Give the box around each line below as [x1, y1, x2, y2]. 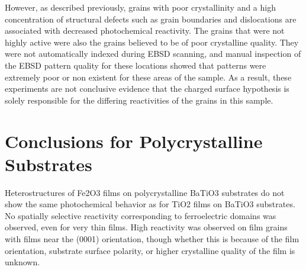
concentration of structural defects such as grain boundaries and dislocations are [5, 12, 297, 25]
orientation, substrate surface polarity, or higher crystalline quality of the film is [5, 244, 295, 256]
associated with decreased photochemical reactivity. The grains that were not [5, 24, 285, 37]
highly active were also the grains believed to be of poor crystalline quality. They [5, 36, 299, 48]
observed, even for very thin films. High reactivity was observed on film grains [5, 221, 288, 233]
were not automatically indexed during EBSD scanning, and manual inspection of [5, 47, 301, 60]
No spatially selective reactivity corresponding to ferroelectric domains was [5, 209, 276, 221]
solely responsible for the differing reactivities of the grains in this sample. [5, 94, 273, 106]
